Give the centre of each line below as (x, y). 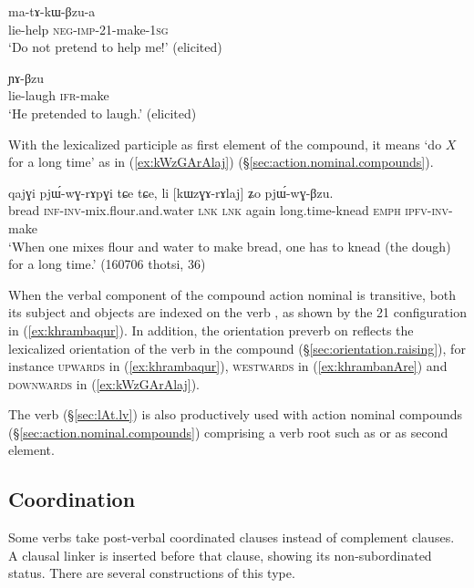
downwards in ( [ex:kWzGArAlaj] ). (104, 383)
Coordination (72, 499)
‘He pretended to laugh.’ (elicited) (103, 113)
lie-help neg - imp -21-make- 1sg (88, 29)
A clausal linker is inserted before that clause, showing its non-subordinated (220, 555)
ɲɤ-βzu (26, 77)
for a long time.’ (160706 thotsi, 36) (107, 264)
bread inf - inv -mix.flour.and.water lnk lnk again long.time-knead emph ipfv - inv (229, 210)
